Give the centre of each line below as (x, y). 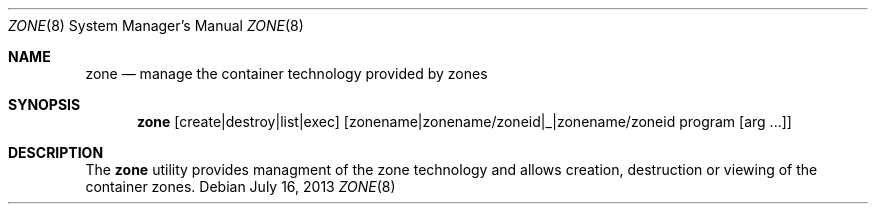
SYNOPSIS (44, 104)
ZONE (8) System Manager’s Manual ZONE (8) (156, 25)
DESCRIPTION (56, 152)
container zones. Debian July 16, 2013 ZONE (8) (240, 186)
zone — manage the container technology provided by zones (286, 73)
